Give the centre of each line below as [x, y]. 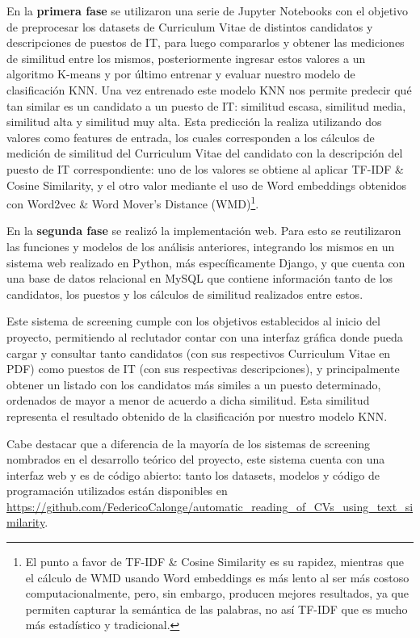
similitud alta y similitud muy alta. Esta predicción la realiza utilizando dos [194, 122]
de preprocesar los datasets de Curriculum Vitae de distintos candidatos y [190, 26]
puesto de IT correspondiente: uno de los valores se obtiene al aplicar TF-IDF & [205, 168]
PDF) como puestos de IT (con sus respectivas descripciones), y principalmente [203, 369]
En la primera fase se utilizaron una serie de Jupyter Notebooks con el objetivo [208, 10]
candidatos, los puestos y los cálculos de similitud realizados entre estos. [185, 294]
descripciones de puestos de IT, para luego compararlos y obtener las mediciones [206, 42]
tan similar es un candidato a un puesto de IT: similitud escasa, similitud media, [206, 105]
